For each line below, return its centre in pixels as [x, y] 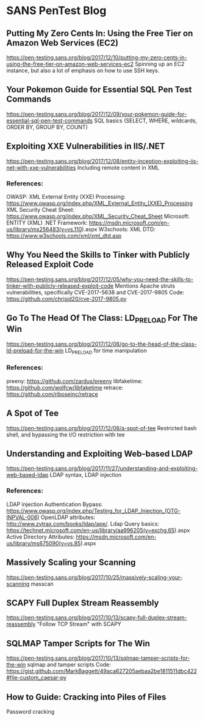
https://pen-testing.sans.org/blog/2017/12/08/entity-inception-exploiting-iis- [103, 161]
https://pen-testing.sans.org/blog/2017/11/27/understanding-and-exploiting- [102, 468]
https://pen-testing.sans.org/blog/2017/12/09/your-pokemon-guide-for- [97, 114]
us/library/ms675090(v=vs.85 [44, 543]
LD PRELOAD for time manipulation [106, 351]
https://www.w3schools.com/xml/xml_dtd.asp [64, 236]
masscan [42, 584]
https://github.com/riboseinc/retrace [52, 394]
